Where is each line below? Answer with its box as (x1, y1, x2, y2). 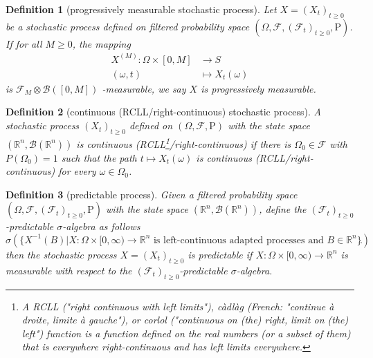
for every (58, 164, 96, 178)
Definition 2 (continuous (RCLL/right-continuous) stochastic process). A (6, 104, 322, 119)
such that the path (61, 150, 137, 164)
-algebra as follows (62, 219, 140, 234)
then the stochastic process (6, 247, 117, 261)
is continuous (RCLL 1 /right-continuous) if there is (76, 134, 291, 151)
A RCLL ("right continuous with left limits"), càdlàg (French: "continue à (21, 299, 334, 313)
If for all (6, 36, 42, 50)
